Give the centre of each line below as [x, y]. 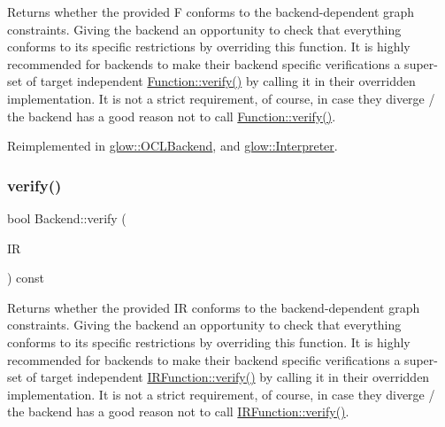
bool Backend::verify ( [67, 217]
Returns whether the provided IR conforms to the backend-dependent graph [214, 307]
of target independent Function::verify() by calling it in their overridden [221, 81]
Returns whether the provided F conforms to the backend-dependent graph [211, 12]
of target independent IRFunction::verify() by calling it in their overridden [228, 377]
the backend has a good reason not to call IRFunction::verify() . [178, 411]
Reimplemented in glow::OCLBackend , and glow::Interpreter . [173, 146]
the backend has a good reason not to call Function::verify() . [172, 116]
